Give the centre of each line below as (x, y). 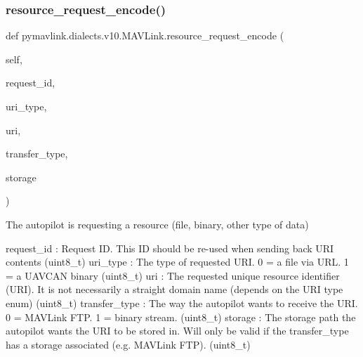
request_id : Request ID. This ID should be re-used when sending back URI (170, 248)
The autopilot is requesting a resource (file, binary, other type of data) (157, 224)
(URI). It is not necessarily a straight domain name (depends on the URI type (174, 289)
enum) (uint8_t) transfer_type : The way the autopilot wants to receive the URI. (182, 303)
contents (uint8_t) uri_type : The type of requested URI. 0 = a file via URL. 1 (177, 262)
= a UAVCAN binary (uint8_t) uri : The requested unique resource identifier (173, 275)
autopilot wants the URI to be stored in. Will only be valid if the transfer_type (177, 331)
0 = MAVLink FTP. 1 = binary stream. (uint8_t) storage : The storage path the (181, 317)
